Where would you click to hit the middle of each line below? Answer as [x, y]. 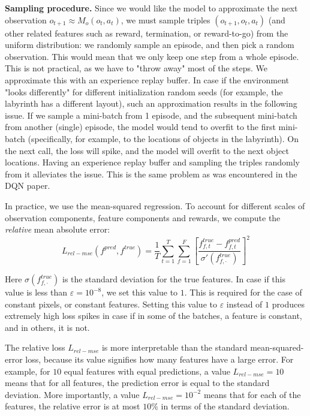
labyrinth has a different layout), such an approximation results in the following [151, 103]
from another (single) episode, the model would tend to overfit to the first [140, 127]
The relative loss [35, 347]
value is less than [36, 292]
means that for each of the [252, 394]
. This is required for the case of [243, 292]
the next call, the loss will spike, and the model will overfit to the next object [147, 150]
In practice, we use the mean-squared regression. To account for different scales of [155, 205]
